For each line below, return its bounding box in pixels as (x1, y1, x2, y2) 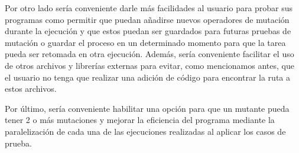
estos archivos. (5, 82, 57, 95)
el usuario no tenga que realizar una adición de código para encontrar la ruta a (5, 71, 290, 83)
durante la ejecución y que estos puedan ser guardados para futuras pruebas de (5, 25, 291, 37)
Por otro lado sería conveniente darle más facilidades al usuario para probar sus (5, 2, 293, 14)
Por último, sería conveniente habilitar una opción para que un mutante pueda (5, 102, 290, 114)
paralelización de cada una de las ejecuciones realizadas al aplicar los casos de (5, 125, 286, 137)
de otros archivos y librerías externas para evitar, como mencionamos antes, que (5, 59, 294, 71)
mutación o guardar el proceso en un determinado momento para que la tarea (5, 36, 286, 48)
